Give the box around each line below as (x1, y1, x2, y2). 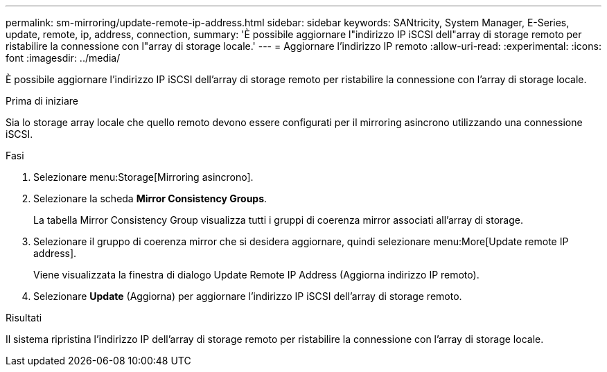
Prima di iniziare (6, 95, 78, 107)
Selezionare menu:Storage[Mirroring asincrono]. (33, 171, 254, 183)
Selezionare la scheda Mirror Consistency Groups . (33, 193, 267, 204)
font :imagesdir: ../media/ (6, 52, 121, 64)
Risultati (6, 312, 42, 324)
